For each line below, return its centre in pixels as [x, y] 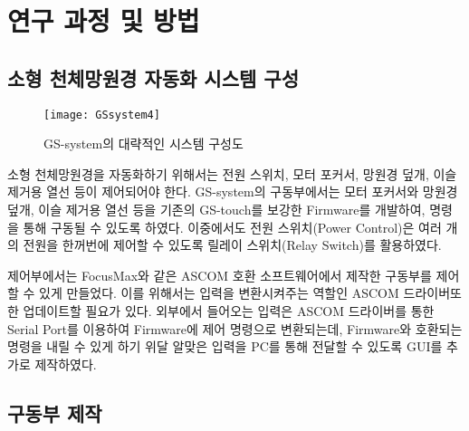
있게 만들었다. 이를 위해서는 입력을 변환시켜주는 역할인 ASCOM [219, 293]
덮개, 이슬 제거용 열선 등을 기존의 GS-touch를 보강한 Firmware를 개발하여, [216, 210]
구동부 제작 [55, 412]
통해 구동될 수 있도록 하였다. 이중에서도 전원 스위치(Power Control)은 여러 [232, 227]
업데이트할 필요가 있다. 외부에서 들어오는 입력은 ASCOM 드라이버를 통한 [229, 310]
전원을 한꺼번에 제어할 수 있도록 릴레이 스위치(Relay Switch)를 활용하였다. [232, 245]
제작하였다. [66, 364]
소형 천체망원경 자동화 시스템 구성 [153, 77]
